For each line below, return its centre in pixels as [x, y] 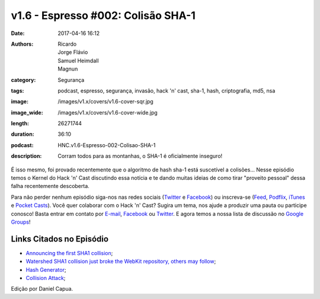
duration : [23, 134]
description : [26, 156]
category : [23, 79]
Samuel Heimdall [78, 61]
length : [20, 123]
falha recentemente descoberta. [50, 186]
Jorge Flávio [73, 52]
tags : [17, 90]
